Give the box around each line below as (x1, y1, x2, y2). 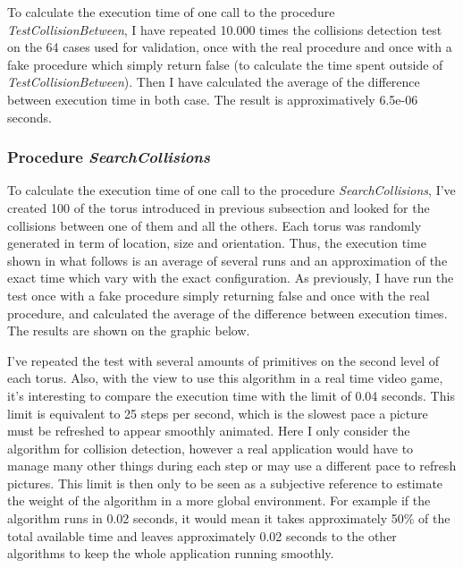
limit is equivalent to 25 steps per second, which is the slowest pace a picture (7, 403, 428, 422)
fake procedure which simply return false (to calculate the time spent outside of (7, 55, 443, 73)
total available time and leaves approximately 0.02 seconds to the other (7, 526, 397, 545)
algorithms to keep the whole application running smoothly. (7, 544, 334, 563)
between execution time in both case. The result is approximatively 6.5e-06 (7, 89, 418, 108)
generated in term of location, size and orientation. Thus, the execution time (7, 233, 426, 252)
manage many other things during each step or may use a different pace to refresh (7, 456, 457, 475)
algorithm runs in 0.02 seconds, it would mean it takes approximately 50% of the (7, 509, 450, 528)
